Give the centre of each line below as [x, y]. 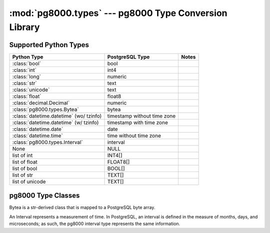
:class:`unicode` [31, 89]
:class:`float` [27, 96]
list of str [23, 175]
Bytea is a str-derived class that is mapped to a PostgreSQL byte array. [82, 207]
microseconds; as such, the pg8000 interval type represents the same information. [95, 224]
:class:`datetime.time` [37, 135]
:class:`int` [24, 70]
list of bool [25, 168]
